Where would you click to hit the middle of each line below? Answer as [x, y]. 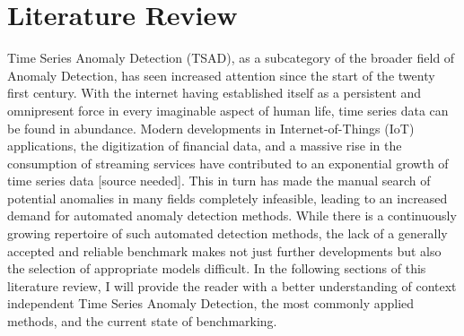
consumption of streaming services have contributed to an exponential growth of [228, 163]
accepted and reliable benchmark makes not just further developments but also [224, 250]
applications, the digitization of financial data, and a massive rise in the [205, 146]
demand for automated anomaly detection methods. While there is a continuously [232, 215]
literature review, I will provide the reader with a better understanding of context [232, 285]
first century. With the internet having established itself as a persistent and [214, 93]
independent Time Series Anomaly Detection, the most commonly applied [211, 303]
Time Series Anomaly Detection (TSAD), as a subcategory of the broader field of [231, 58]
